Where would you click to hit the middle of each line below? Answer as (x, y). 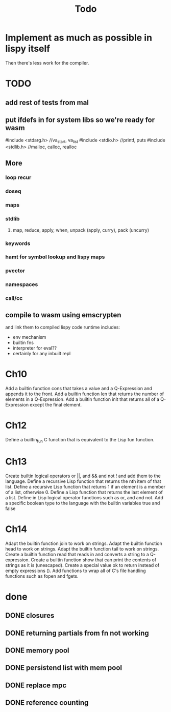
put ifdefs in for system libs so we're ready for (80, 120)
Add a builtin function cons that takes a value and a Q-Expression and (79, 388)
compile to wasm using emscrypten (63, 315)
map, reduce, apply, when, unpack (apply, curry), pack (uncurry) (81, 230)
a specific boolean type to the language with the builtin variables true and (83, 503)
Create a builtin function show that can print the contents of (94, 560)
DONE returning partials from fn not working (77, 633)
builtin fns (23, 342)
